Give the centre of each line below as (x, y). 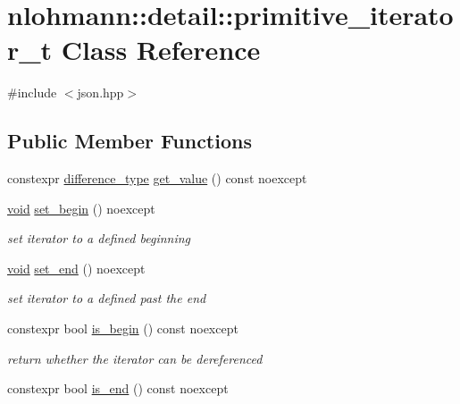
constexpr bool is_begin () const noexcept (123, 328)
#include (32, 93)
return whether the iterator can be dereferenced (135, 358)
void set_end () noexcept (76, 268)
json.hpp (100, 93)
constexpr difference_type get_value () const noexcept (157, 178)
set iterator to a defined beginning (99, 238)
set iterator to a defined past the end (107, 298)
